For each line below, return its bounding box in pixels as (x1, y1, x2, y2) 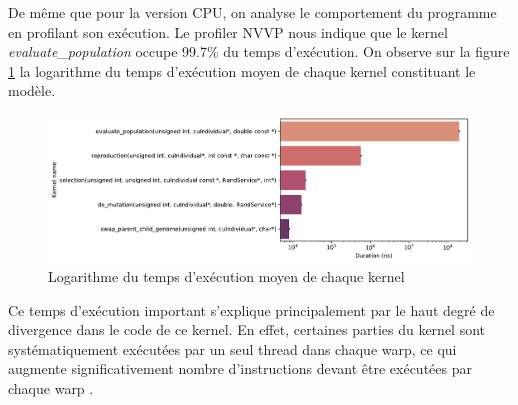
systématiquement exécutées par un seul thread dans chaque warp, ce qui (8, 338, 457, 359)
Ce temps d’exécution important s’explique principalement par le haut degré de (8, 299, 495, 320)
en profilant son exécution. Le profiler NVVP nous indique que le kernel (8, 21, 448, 42)
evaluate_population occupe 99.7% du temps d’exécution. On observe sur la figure (8, 41, 510, 62)
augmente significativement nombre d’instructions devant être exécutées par (8, 358, 472, 379)
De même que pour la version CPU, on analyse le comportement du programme (8, 2, 497, 22)
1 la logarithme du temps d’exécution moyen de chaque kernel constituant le (8, 60, 476, 81)
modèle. (8, 80, 56, 101)
